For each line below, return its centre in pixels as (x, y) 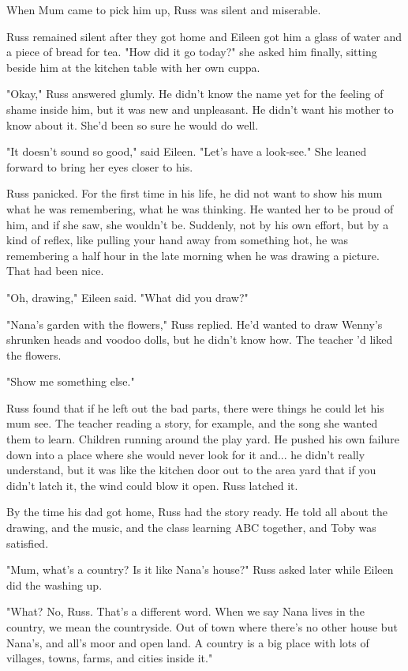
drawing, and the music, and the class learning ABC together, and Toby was (191, 528)
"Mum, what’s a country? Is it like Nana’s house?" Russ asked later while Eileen (200, 569)
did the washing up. (54, 584)
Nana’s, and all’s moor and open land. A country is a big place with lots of (188, 642)
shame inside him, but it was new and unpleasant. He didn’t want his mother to (200, 109)
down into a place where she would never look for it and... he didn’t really (186, 454)
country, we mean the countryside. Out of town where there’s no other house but (202, 627)
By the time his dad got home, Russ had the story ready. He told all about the (197, 512)
